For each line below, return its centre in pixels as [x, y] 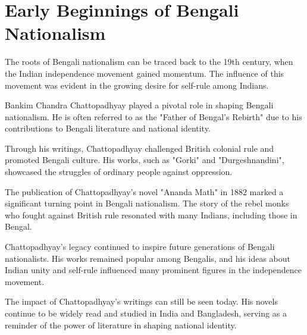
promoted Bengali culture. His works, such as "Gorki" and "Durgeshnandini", [145, 160]
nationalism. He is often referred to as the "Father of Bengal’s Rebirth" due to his [153, 116]
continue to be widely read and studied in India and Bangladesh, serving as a [146, 313]
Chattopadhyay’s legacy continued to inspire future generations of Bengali [140, 247]
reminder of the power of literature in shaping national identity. [121, 325]
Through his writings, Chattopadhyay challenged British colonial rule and [140, 148]
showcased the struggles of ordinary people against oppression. [119, 172]
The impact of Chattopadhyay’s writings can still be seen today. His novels [141, 301]
